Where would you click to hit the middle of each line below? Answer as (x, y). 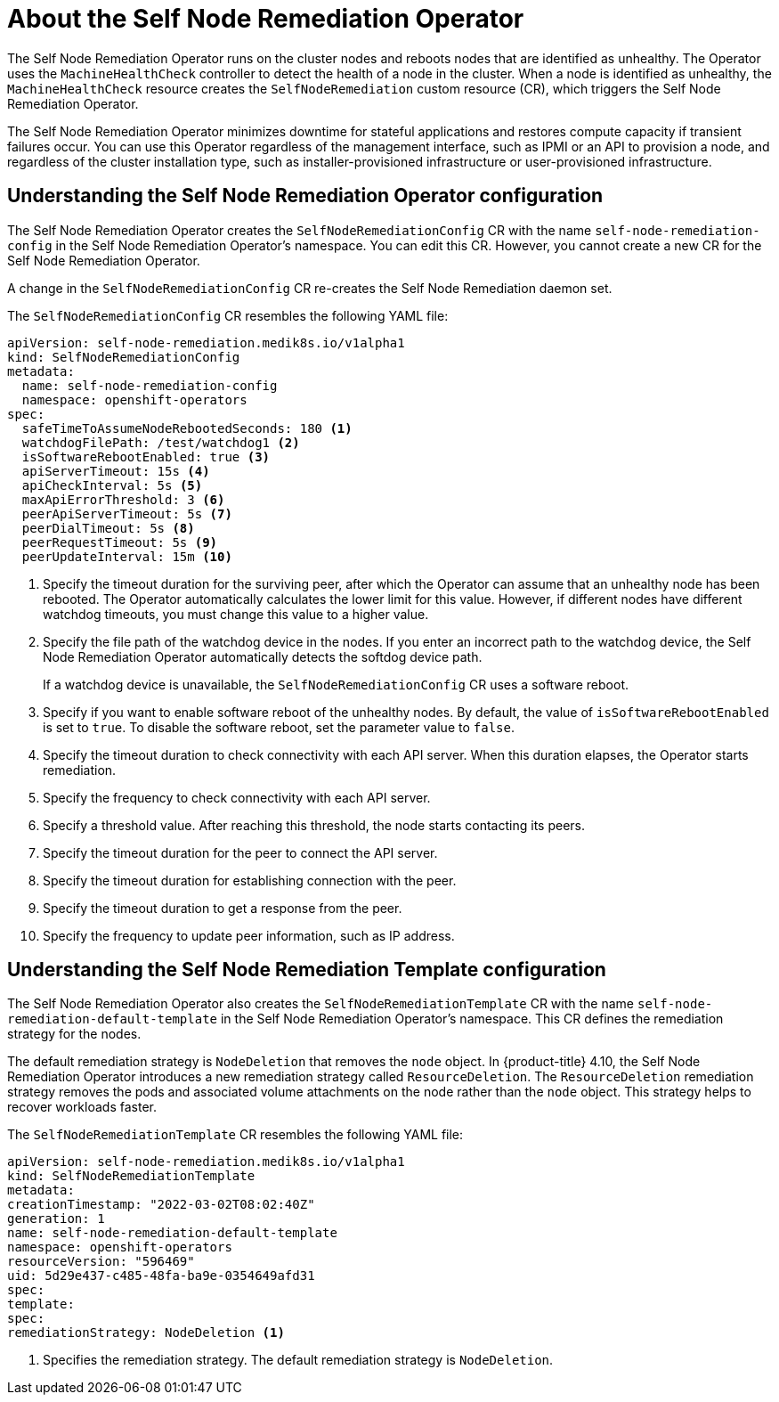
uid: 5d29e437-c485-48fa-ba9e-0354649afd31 (161, 1276)
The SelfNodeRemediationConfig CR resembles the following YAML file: (228, 315)
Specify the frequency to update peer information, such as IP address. (249, 935)
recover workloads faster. (82, 1107)
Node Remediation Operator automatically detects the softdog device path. (263, 656)
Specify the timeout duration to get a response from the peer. (223, 908)
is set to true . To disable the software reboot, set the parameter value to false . (279, 727)
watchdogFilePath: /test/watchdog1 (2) (161, 442)
